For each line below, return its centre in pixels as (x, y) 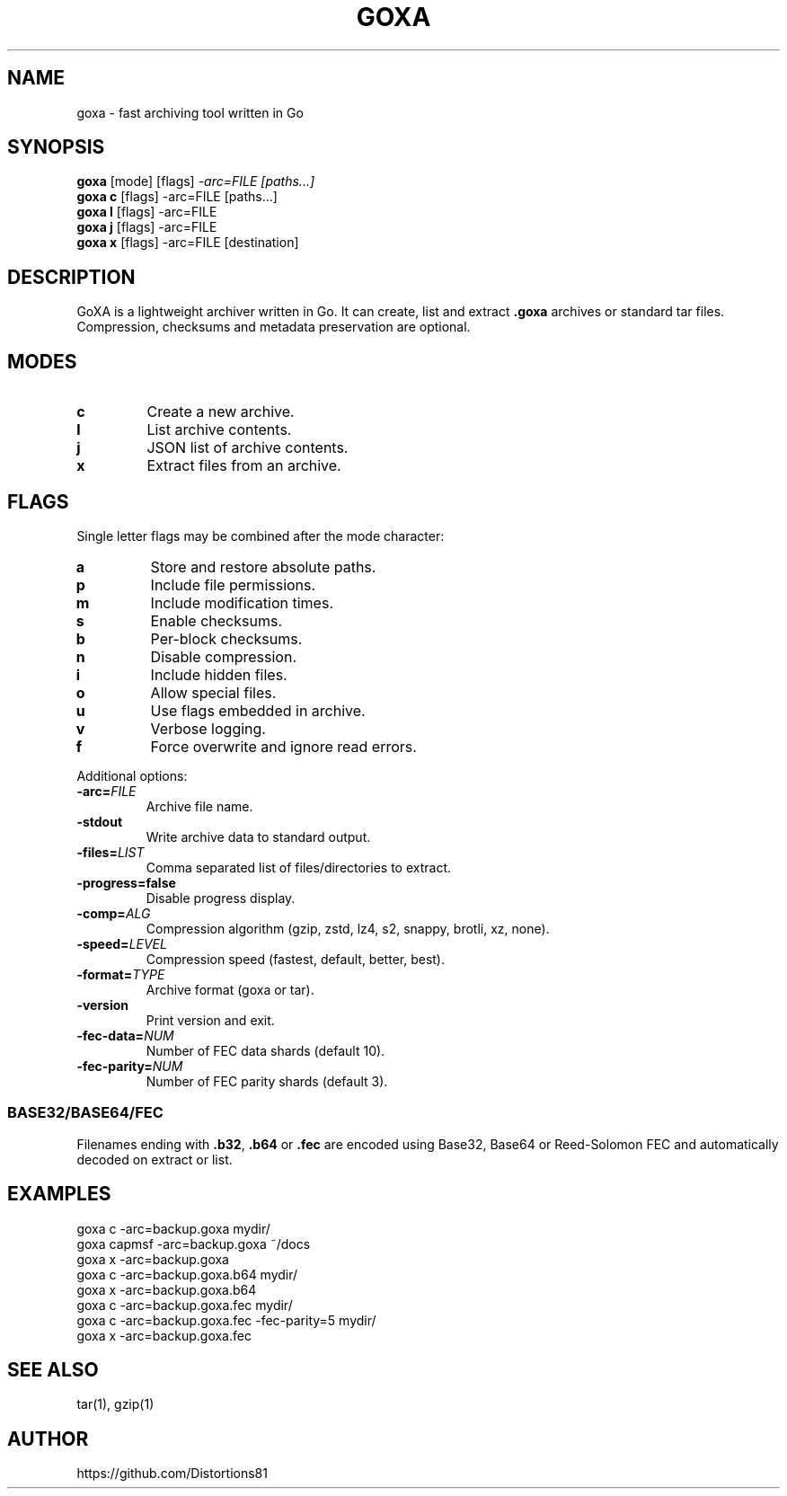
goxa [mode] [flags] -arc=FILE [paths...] (196, 181)
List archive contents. (219, 430)
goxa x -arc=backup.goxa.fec (164, 1335)
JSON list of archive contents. (248, 448)
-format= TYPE (121, 974)
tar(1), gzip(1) (115, 1404)
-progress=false (126, 882)
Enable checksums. (216, 620)
